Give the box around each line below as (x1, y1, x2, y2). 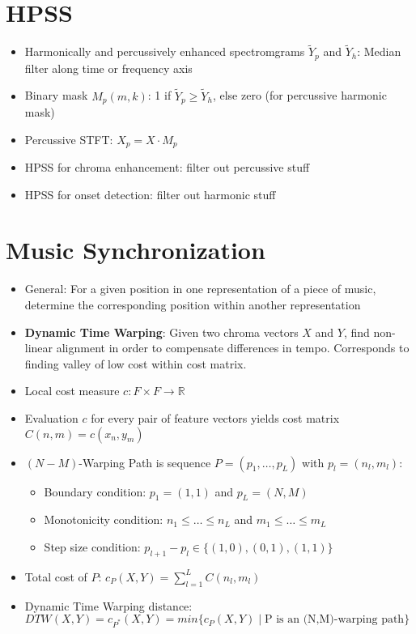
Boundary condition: (44, 483, 146, 500)
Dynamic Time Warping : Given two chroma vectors (24, 323, 299, 340)
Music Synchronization (6, 233, 265, 266)
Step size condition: (44, 538, 141, 555)
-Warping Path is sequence (79, 453, 211, 470)
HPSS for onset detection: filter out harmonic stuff (24, 185, 276, 202)
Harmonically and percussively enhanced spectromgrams (24, 43, 305, 60)
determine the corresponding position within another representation (24, 296, 361, 313)
